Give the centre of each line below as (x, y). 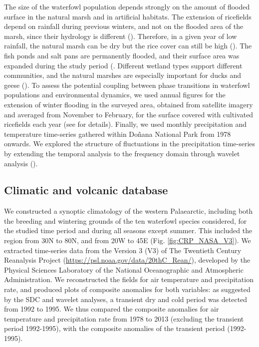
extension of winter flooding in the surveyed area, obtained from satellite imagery (129, 104)
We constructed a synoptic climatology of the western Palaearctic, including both (129, 211)
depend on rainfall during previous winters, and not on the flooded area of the (124, 26)
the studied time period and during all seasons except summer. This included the (128, 230)
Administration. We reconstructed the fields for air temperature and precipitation (129, 279)
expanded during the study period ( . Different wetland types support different (123, 65)
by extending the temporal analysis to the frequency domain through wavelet (122, 153)
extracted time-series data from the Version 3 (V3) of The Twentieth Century (123, 250)
